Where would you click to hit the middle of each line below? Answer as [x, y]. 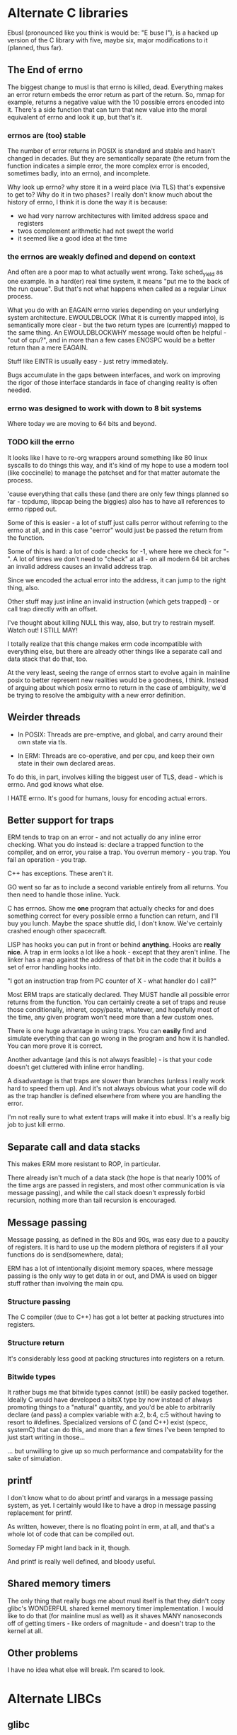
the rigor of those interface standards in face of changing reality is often [112, 383]
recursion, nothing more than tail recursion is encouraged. [92, 1200]
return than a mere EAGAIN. [48, 347]
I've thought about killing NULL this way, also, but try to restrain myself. [111, 622]
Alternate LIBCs [54, 1699]
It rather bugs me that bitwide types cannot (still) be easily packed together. [118, 1392]
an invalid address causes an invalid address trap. [80, 566]
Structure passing [39, 1301]
